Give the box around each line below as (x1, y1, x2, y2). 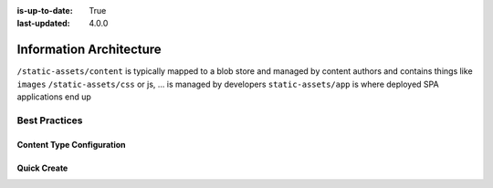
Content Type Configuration (16, 139, 127, 150)
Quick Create (16, 162, 68, 173)
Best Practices (16, 114, 83, 127)
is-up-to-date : (16, 5, 73, 16)
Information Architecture (16, 42, 162, 57)
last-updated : (16, 18, 70, 29)
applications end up (16, 91, 91, 102)
